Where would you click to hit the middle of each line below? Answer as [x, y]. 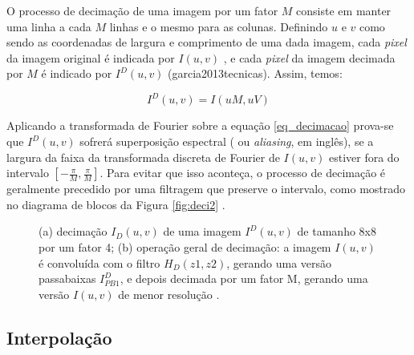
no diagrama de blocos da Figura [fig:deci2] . [116, 204]
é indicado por [77, 73]
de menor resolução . [169, 294]
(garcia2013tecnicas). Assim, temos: [255, 73]
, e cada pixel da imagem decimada [309, 57]
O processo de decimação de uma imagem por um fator [142, 10]
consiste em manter [344, 10]
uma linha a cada [49, 26]
